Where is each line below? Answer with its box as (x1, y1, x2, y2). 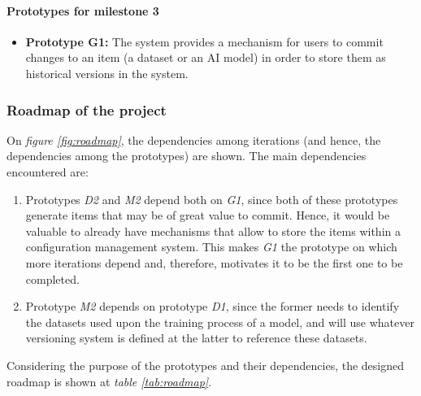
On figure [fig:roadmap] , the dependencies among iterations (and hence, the (7, 131, 381, 148)
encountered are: (7, 163, 89, 180)
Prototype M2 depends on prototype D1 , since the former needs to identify (25, 298, 400, 315)
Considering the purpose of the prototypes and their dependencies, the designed (7, 356, 405, 373)
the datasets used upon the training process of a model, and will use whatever (25, 313, 414, 330)
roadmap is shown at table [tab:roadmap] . (7, 372, 212, 389)
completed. (25, 270, 80, 287)
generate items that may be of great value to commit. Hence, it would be (25, 207, 390, 224)
